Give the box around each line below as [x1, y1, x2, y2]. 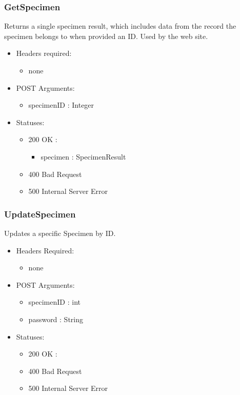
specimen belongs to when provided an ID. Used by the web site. [4, 30, 208, 41]
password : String [28, 313, 84, 324]
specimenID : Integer [28, 100, 94, 110]
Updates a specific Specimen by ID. [4, 227, 116, 238]
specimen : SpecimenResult [41, 151, 126, 162]
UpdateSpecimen [4, 207, 76, 220]
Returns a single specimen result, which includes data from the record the [4, 21, 236, 31]
